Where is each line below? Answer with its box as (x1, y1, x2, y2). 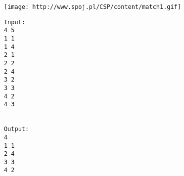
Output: (4, 126, 29, 133)
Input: (4, 18, 25, 26)
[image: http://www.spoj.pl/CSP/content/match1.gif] (4, 3, 181, 10)
